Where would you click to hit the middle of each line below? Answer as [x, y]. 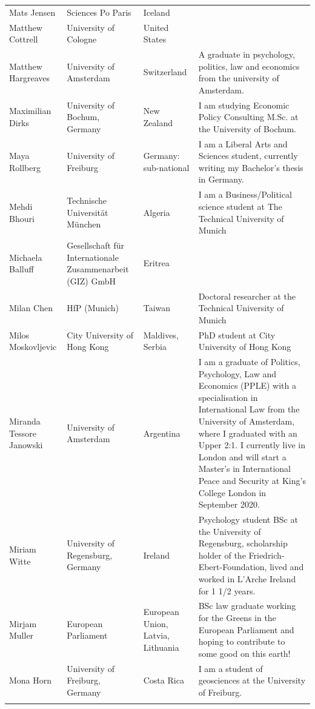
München [84, 224]
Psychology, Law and [237, 373]
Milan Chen [31, 308]
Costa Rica [164, 680]
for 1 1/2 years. [227, 590]
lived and [287, 567]
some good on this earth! [244, 653]
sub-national [166, 167]
